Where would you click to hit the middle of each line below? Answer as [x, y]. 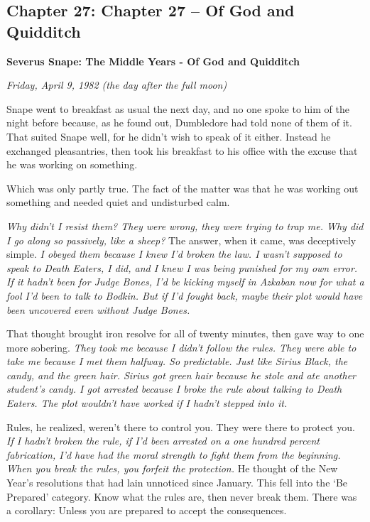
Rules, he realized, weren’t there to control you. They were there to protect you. [181, 426]
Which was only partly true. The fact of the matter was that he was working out [183, 188]
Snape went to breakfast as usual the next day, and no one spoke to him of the [178, 108]
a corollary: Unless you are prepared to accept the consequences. [147, 510]
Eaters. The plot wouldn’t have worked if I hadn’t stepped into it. [147, 403]
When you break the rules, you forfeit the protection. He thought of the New [172, 468]
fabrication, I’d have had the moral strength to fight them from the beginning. [174, 454]
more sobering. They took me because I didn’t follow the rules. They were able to [181, 347]
